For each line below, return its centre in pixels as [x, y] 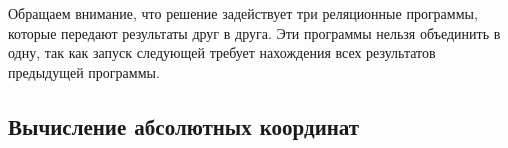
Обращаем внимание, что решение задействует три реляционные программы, [243, 13]
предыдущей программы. [84, 71]
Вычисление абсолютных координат [184, 125]
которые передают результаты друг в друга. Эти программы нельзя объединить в [254, 32]
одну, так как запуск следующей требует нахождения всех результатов [222, 52]
